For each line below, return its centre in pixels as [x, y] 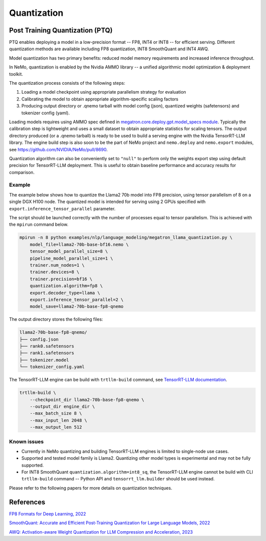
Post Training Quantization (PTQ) [61, 30]
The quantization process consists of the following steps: [67, 83]
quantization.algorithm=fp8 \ [66, 286]
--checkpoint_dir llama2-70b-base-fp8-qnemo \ [87, 400]
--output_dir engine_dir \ [63, 406]
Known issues [26, 441]
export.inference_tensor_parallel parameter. [62, 208]
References [27, 502]
